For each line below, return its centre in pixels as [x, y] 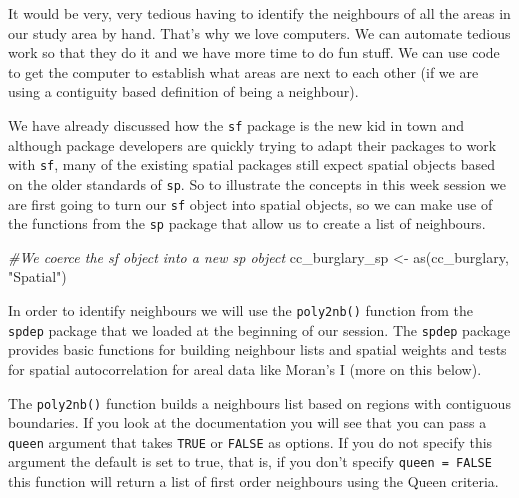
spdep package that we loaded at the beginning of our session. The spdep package [259, 329]
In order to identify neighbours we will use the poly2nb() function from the [240, 310]
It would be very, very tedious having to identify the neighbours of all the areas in [259, 13]
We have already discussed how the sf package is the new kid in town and [236, 124]
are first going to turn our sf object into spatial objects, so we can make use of [250, 203]
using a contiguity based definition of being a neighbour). [183, 91]
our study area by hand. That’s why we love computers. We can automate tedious [259, 32]
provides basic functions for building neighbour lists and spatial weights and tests [257, 349]
